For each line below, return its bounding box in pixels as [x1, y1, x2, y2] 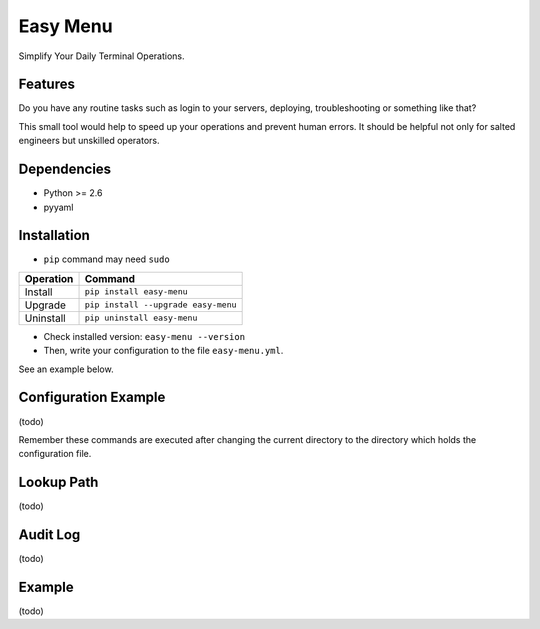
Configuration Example [18, 389, 166, 406]
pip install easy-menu [84, 286, 189, 297]
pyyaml [43, 201, 74, 213]
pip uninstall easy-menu [84, 313, 198, 324]
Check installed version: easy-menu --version [43, 330, 245, 342]
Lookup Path [18, 474, 99, 491]
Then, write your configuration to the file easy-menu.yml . [43, 345, 284, 357]
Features [18, 76, 75, 93]
